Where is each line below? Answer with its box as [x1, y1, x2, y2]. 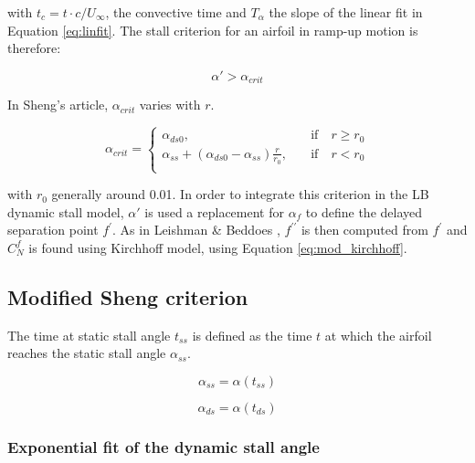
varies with [139, 95, 201, 114]
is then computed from [301, 220, 428, 239]
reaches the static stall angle [7, 343, 166, 363]
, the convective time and [105, 3, 247, 21]
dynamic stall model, [7, 202, 124, 221]
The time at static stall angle [7, 325, 171, 344]
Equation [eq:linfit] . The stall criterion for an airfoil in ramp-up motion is [7, 20, 418, 39]
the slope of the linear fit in [269, 3, 423, 21]
